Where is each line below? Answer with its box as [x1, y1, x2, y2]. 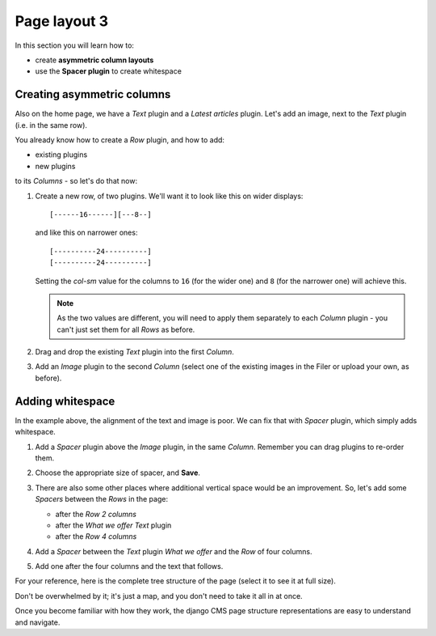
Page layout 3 [15, 12, 109, 30]
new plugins [35, 161, 76, 171]
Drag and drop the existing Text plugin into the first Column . [35, 347, 234, 357]
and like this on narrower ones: [35, 227, 138, 238]
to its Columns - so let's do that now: [15, 176, 137, 186]
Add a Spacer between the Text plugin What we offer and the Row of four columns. [35, 546, 312, 556]
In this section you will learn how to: [15, 40, 135, 50]
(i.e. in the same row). [15, 120, 88, 129]
